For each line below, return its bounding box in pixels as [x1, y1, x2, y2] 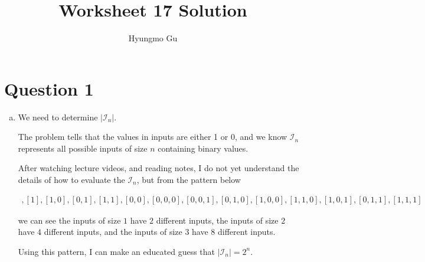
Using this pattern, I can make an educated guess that [18, 245, 215, 257]
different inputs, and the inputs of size [44, 225, 182, 238]
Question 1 [4, 76, 94, 100]
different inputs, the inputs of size [156, 214, 279, 226]
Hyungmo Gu [128, 32, 178, 44]
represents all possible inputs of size [18, 142, 148, 154]
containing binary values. [158, 142, 249, 154]
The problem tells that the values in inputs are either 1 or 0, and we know [18, 130, 287, 143]
